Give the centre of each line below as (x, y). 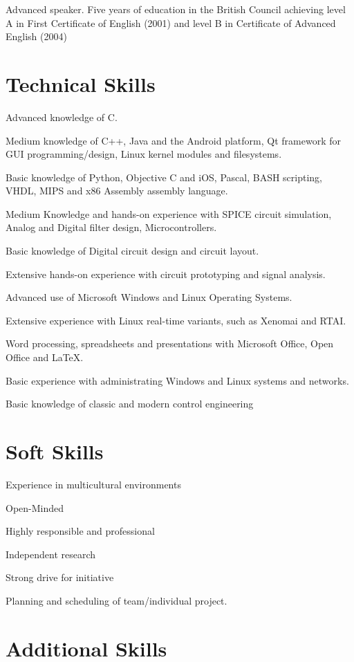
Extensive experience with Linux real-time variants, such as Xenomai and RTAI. (176, 320)
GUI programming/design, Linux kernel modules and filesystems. (144, 154)
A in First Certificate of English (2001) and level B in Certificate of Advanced (171, 22)
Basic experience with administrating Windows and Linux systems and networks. (177, 380)
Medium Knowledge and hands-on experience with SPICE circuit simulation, (169, 213)
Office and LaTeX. (45, 357)
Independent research (51, 554)
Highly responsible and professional (80, 531)
